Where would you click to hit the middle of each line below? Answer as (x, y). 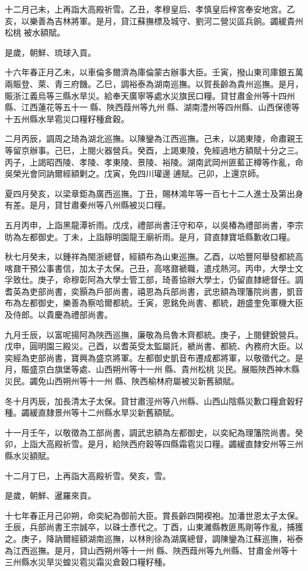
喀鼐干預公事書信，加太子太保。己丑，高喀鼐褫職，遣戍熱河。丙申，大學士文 (154, 268)
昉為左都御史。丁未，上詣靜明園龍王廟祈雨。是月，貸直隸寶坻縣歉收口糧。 (150, 236)
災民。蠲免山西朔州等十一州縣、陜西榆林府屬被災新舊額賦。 (122, 381)
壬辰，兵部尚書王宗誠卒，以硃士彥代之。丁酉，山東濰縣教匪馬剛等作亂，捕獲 (154, 527)
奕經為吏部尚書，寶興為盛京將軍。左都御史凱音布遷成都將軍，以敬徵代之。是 (154, 357)
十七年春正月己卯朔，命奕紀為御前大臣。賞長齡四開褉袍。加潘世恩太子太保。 (154, 515)
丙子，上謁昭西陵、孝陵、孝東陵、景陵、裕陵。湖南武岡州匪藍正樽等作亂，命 (154, 162)
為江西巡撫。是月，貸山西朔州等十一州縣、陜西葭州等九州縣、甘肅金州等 (147, 550)
